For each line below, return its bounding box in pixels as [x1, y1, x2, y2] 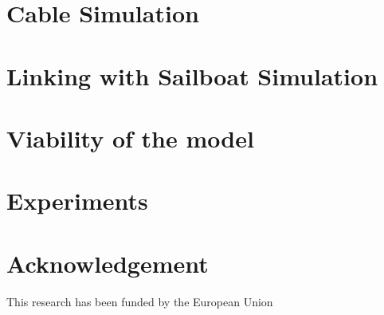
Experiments [6, 184, 148, 217]
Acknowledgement [6, 246, 209, 279]
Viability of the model [6, 121, 254, 154]
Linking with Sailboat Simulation [6, 59, 378, 92]
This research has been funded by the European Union [6, 293, 273, 309]
